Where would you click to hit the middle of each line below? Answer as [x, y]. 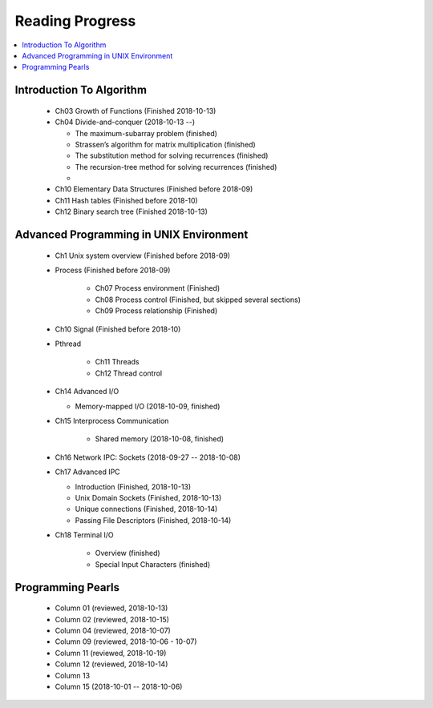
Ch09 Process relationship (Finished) [156, 311]
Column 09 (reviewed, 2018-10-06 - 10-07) [126, 642]
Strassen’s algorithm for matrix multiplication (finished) [165, 144]
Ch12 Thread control [129, 373]
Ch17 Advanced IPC [87, 472]
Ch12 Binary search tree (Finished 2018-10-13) [132, 211]
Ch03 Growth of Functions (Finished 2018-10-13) [136, 111]
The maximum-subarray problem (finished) [146, 133]
